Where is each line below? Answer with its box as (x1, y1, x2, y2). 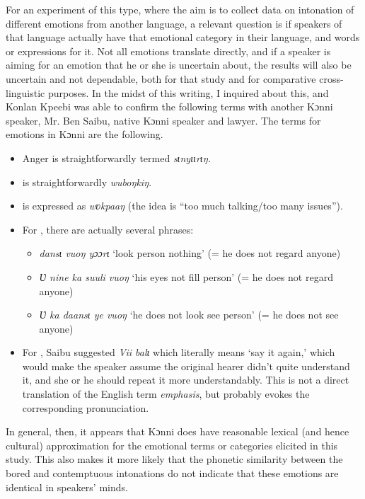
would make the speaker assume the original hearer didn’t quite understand (22, 358, 350, 373)
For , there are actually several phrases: (22, 222, 194, 236)
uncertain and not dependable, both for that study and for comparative (6, 71, 316, 86)
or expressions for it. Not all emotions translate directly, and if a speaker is (6, 43, 331, 58)
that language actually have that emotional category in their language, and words (6, 30, 360, 45)
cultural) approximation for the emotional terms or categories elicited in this (6, 437, 338, 452)
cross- (319, 71, 344, 86)
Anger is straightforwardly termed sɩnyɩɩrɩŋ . (22, 150, 212, 165)
